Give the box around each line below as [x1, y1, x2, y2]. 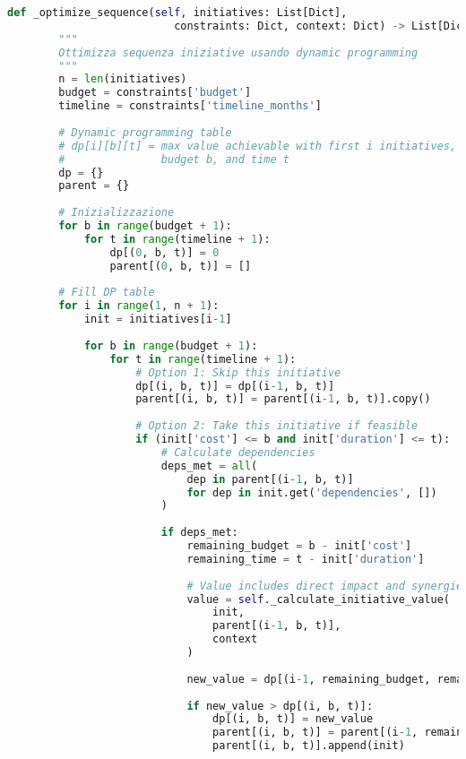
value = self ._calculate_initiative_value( [186, 592, 450, 606]
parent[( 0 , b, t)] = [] [109, 259, 252, 272]
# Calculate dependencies [160, 445, 315, 459]
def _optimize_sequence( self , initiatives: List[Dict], [7, 6, 348, 19]
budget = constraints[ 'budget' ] [58, 86, 252, 99]
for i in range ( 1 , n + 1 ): [58, 299, 220, 313]
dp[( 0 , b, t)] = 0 [109, 246, 220, 259]
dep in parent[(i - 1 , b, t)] [186, 472, 354, 486]
